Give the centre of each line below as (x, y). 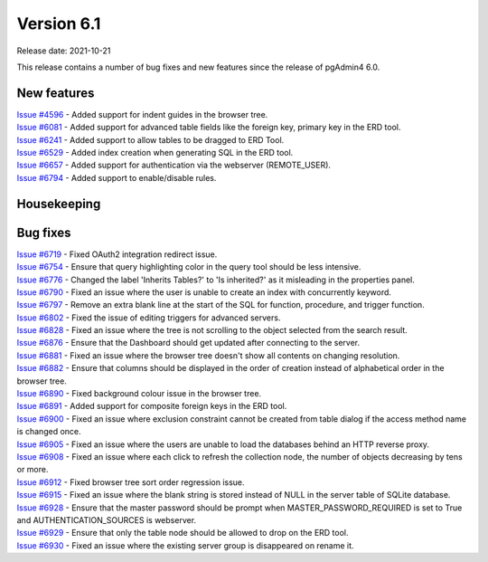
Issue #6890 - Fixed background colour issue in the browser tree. (139, 394)
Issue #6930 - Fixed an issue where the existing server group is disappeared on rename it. (185, 545)
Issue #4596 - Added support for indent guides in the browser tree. (142, 114)
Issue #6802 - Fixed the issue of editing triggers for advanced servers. (149, 318)
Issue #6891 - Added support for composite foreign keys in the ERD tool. (152, 406)
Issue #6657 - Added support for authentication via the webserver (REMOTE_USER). (174, 165)
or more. (33, 470)
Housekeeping (59, 204)
